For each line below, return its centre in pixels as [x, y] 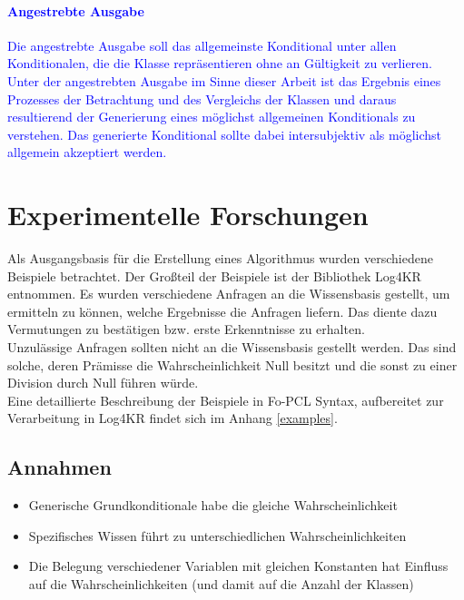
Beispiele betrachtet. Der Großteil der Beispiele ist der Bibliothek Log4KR [214, 275]
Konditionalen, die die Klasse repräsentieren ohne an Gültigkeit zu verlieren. [220, 63]
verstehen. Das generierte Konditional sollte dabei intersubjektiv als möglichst [224, 134]
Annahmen [59, 467]
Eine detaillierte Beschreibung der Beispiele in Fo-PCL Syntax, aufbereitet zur [226, 400]
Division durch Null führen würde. [103, 383]
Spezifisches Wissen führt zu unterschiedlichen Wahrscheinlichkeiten [217, 535]
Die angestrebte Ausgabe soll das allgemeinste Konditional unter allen [202, 45]
